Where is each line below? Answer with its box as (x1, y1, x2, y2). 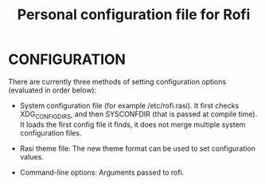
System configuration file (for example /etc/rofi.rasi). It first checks (19, 100, 240, 110)
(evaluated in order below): (8, 85, 97, 95)
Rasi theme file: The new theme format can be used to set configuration (19, 144, 256, 153)
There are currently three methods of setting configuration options (8, 77, 227, 86)
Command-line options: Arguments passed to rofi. (19, 167, 185, 177)
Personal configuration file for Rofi (17, 6, 251, 24)
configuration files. (19, 128, 82, 137)
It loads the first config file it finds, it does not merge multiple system (19, 120, 246, 129)
